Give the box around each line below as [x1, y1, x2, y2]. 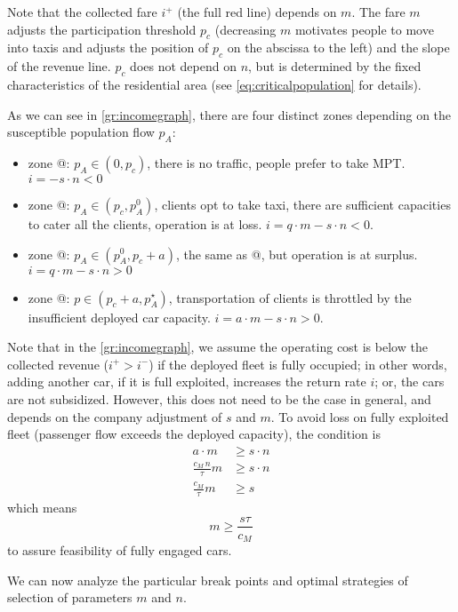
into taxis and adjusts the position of [7, 38, 209, 57]
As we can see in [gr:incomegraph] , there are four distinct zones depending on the [7, 105, 452, 123]
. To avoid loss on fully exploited [270, 407, 449, 425]
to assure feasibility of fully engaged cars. [7, 541, 232, 560]
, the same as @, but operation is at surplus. [175, 244, 418, 263]
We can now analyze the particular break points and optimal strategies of [7, 570, 408, 589]
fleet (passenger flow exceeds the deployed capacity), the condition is [7, 425, 381, 443]
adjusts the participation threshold [7, 20, 197, 38]
